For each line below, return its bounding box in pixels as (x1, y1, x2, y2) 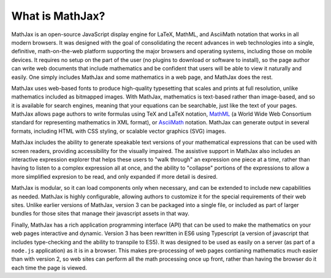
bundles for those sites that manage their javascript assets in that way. (11, 210, 189, 217)
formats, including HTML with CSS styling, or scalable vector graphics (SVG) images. (11, 127, 227, 135)
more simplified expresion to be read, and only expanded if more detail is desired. (11, 173, 218, 180)
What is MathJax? (11, 9, 105, 23)
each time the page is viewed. (11, 264, 87, 271)
